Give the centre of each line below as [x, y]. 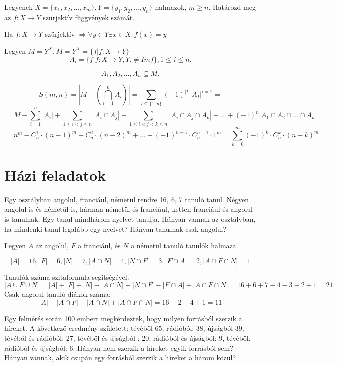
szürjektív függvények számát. [89, 17]
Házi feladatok [55, 175]
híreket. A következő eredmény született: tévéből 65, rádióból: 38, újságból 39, [124, 328]
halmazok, [171, 7]
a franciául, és [99, 245]
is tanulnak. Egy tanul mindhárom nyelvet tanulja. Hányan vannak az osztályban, [130, 218]
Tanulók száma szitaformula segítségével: [67, 277]
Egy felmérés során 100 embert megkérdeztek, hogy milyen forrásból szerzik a [123, 318]
